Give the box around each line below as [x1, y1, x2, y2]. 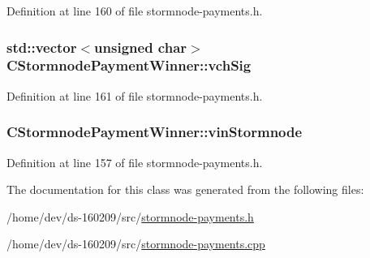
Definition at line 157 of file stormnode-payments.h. [6, 153, 263, 170]
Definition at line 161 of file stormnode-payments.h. [6, 87, 263, 104]
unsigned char [94, 37, 187, 57]
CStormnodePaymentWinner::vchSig [6, 55, 252, 75]
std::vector [6, 37, 77, 57]
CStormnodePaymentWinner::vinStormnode [6, 122, 303, 142]
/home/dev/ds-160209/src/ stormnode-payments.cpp [6, 235, 265, 252]
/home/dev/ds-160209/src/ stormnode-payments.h [6, 208, 254, 225]
